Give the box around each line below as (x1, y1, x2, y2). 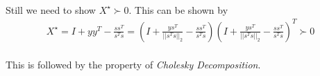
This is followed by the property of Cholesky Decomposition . (6, 57, 261, 72)
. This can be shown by (128, 2, 228, 17)
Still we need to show (6, 2, 96, 17)
